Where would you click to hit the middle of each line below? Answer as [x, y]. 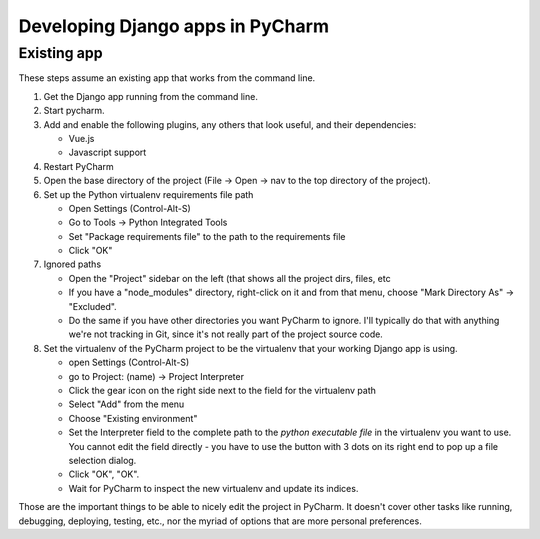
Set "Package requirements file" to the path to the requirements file [207, 236]
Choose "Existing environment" [133, 418]
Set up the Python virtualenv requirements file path [148, 194]
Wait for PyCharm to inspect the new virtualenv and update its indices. [213, 488]
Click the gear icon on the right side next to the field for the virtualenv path [222, 390]
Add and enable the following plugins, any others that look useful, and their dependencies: [230, 124]
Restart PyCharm [78, 166]
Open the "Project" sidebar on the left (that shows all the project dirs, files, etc [229, 278]
